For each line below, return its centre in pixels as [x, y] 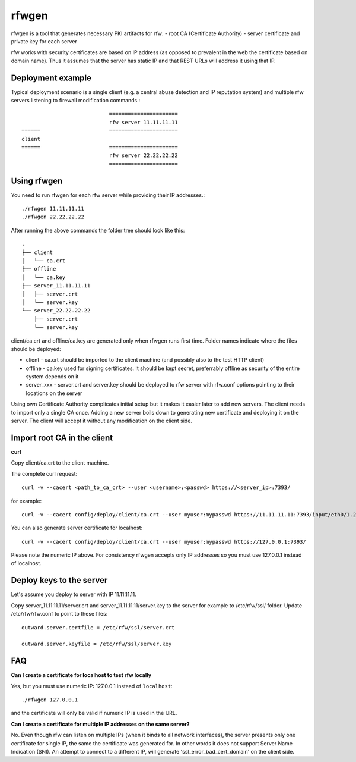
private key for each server [44, 41]
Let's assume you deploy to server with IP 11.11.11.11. [74, 594]
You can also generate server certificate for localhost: [77, 528]
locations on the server [54, 393]
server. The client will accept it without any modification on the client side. [102, 421]
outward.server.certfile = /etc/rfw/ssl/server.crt [98, 627]
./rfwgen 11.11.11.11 [53, 209]
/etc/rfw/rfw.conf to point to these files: [59, 614]
